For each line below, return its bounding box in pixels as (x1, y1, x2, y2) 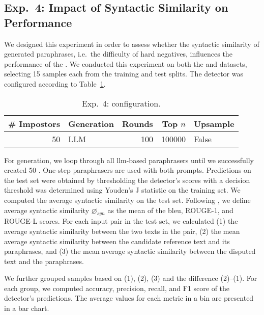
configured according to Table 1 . (4, 78, 106, 89)
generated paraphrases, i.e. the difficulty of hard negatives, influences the (4, 48, 232, 59)
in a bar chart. (4, 303, 49, 313)
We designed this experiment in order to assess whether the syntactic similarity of (4, 38, 259, 49)
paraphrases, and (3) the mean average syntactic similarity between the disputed (4, 246, 256, 256)
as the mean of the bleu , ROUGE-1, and (107, 204, 233, 215)
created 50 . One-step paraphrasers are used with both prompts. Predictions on (4, 165, 251, 175)
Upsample (193, 117, 234, 129)
